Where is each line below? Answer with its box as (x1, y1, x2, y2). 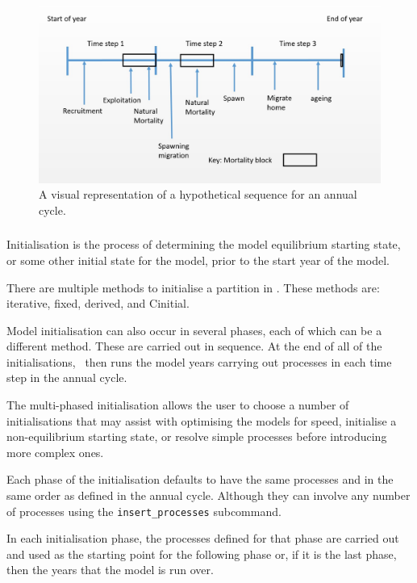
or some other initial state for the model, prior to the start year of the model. (6, 251, 390, 268)
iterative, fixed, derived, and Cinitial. (6, 295, 190, 312)
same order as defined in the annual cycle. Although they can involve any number (6, 487, 411, 504)
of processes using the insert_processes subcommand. (6, 502, 281, 519)
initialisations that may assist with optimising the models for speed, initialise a (6, 412, 397, 429)
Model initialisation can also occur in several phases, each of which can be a (6, 321, 382, 338)
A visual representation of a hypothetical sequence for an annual (39, 186, 357, 203)
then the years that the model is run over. (6, 561, 214, 578)
